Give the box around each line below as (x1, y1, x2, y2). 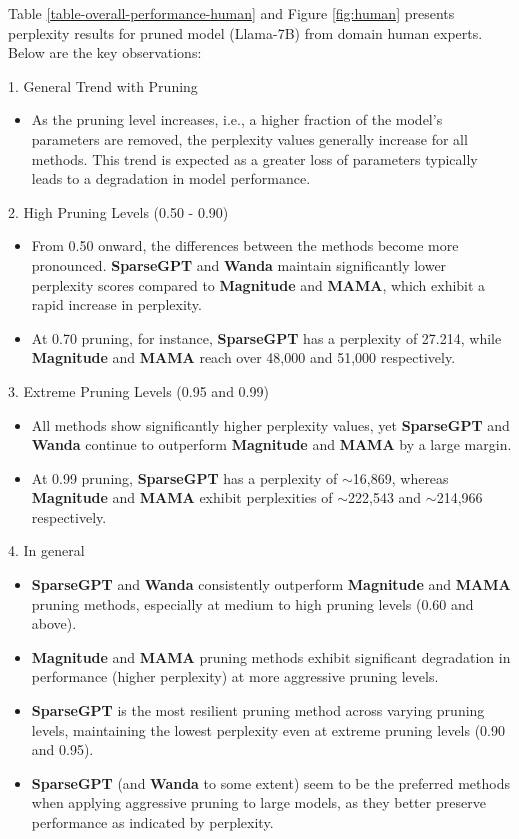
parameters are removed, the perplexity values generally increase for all (31, 128, 468, 149)
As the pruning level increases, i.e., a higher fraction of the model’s (31, 109, 443, 130)
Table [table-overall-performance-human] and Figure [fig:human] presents (8, 3, 455, 23)
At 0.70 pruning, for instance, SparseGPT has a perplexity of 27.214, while (31, 327, 502, 348)
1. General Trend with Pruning (8, 75, 198, 96)
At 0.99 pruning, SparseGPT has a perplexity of (31, 467, 338, 488)
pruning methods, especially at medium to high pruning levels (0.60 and (31, 593, 474, 614)
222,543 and (348, 487, 422, 508)
